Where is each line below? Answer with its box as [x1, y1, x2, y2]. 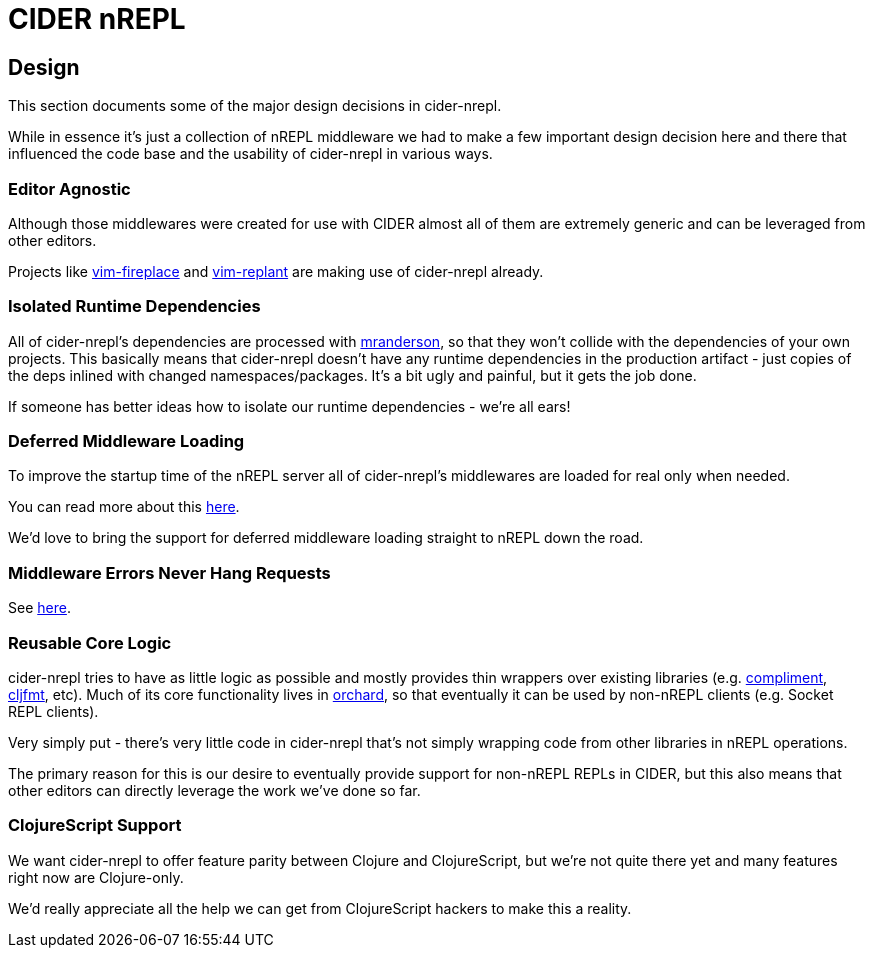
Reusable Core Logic [8, 632, 172, 653]
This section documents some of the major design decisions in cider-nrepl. [8, 97, 502, 115]
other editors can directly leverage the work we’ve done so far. [8, 781, 421, 799]
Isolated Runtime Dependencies [8, 296, 261, 317]
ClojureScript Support [8, 815, 182, 836]
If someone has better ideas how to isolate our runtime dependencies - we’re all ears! [8, 397, 571, 415]
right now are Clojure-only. [8, 868, 184, 886]
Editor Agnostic [8, 178, 131, 199]
